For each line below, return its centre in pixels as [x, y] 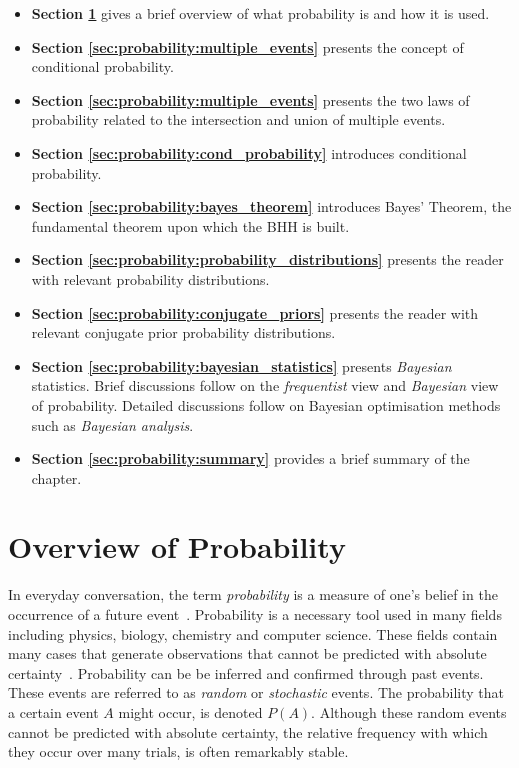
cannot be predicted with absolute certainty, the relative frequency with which [248, 731]
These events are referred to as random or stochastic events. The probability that [256, 692]
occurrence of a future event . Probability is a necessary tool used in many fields [255, 614]
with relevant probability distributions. [150, 278]
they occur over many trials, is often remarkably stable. [178, 751]
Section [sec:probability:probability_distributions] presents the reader [267, 259]
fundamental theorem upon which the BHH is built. [190, 225]
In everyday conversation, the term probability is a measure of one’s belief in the [253, 594]
